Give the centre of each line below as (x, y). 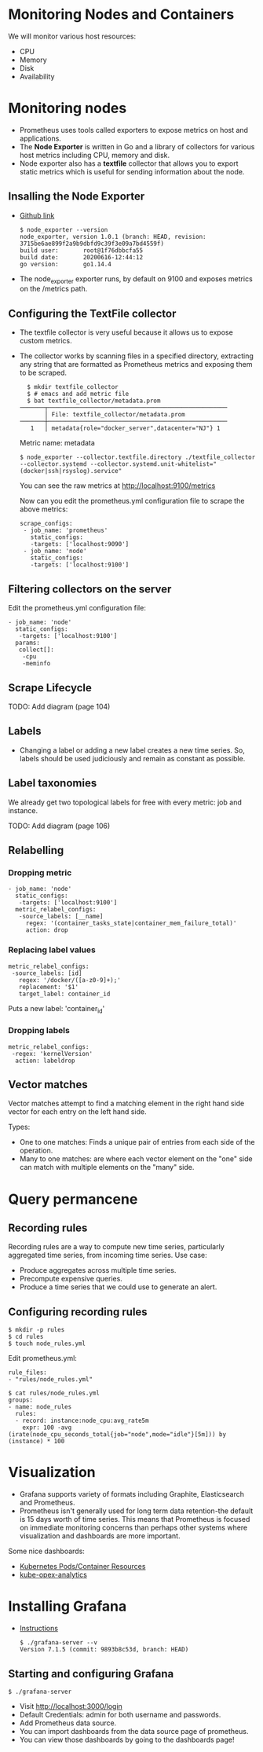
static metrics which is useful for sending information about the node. (132, 171)
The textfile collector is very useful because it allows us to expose (126, 332)
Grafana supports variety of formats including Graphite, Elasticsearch (132, 1494)
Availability (37, 76)
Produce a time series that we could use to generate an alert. (118, 1287)
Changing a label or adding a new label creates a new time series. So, (132, 750)
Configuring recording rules (78, 1312)
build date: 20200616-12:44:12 (81, 257)
